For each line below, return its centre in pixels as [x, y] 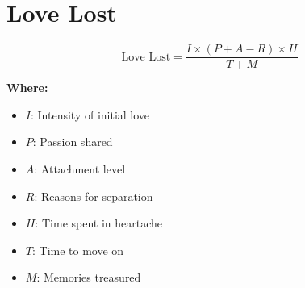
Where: [27, 88]
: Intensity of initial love [90, 114]
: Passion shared [73, 142]
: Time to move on [78, 250]
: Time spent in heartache [99, 223]
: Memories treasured [89, 277]
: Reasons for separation [94, 196]
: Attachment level [80, 168]
